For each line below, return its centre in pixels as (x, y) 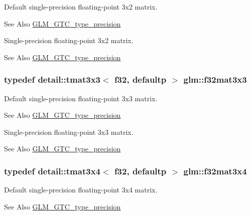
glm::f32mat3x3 (215, 79)
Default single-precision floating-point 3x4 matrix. (81, 190)
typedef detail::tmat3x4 (52, 171)
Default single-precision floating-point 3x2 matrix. (81, 7)
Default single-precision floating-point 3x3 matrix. (81, 98)
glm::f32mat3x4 (215, 171)
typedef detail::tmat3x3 (52, 79)
